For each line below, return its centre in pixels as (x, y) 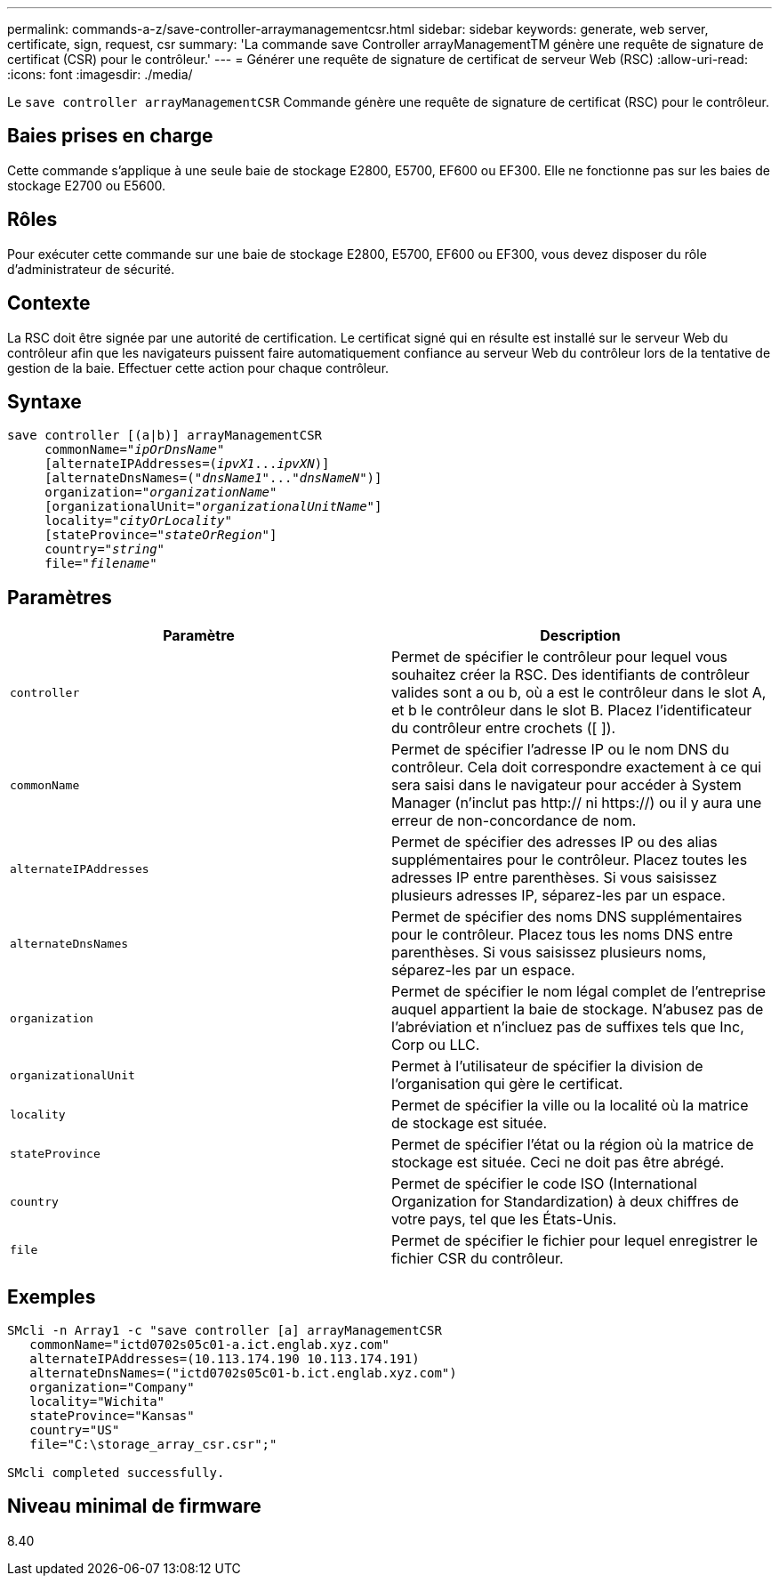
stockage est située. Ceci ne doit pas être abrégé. (558, 1163)
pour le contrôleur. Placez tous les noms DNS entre (562, 935)
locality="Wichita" (97, 1402)
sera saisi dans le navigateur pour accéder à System (566, 785)
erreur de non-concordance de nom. (514, 821)
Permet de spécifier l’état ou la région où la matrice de (573, 1145)
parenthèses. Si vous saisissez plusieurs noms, (549, 953)
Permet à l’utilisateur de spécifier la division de (547, 1066)
